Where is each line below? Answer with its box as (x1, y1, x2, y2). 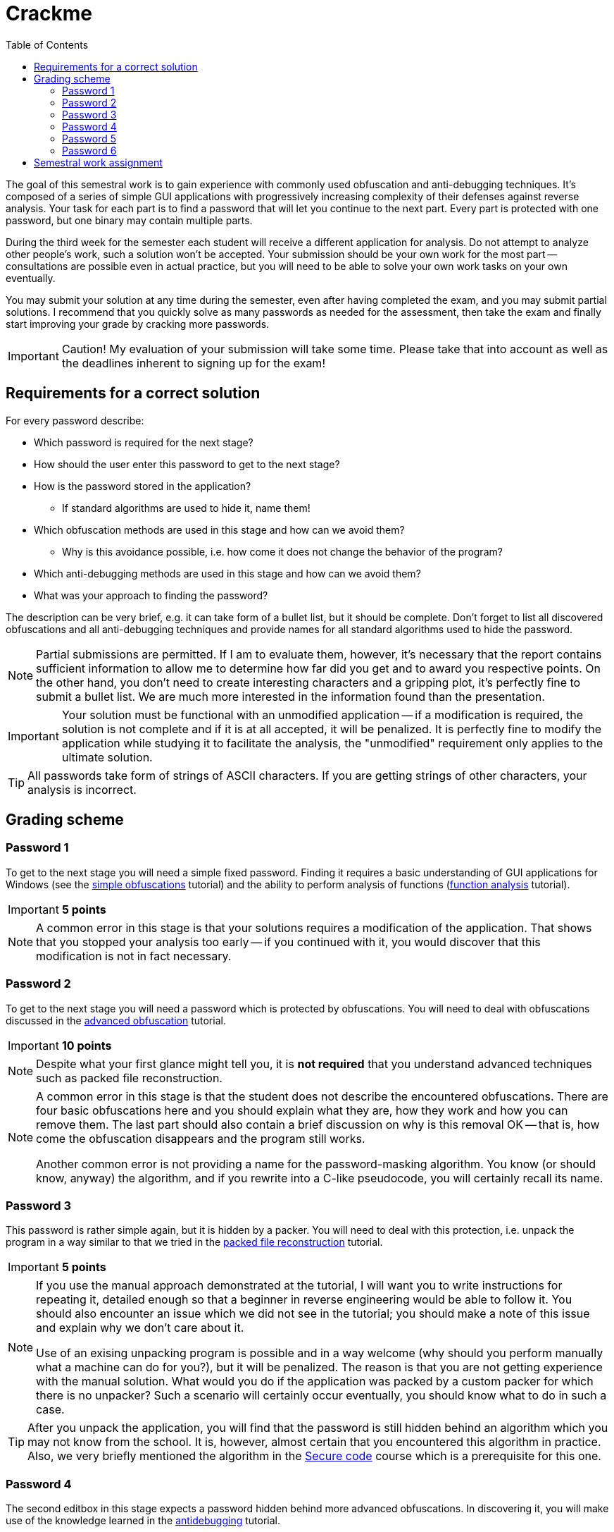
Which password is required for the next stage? (34, 436, 253, 448)
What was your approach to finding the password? (34, 589, 268, 601)
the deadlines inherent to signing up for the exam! (61, 355, 325, 370)
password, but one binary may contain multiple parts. (6, 214, 253, 226)
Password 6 (62, 144, 117, 157)
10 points (61, 1038, 112, 1053)
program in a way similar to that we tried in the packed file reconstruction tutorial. (6, 1236, 383, 1249)
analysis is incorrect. (27, 782, 137, 797)
